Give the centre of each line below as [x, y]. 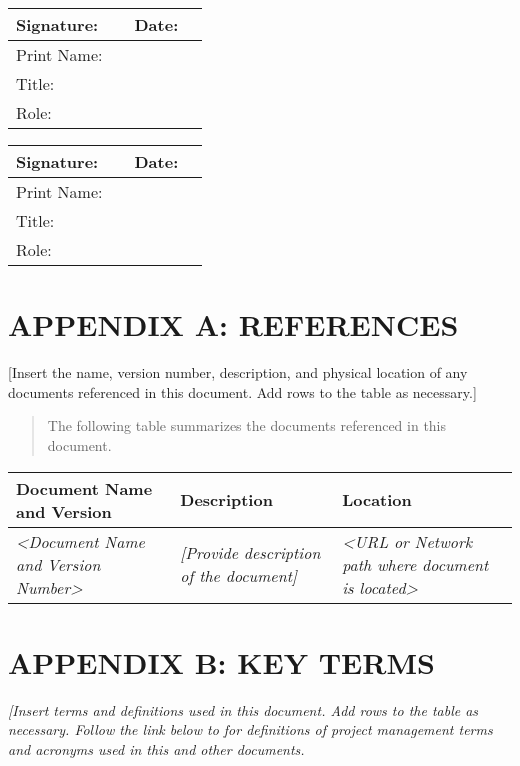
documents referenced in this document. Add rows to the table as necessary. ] [242, 391]
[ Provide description [250, 552]
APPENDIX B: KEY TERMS [221, 661]
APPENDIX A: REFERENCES [233, 324]
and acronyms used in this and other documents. [156, 748]
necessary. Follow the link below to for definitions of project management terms [250, 729]
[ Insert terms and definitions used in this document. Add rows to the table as [243, 709]
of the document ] [238, 575]
